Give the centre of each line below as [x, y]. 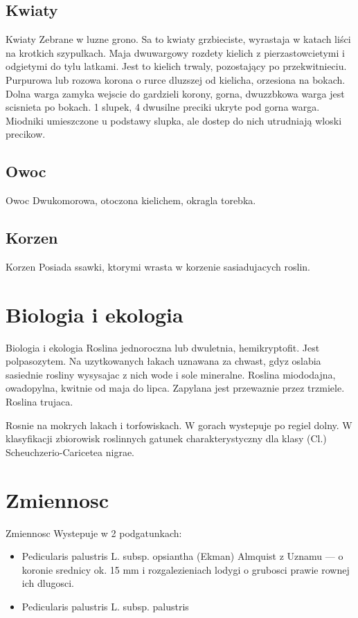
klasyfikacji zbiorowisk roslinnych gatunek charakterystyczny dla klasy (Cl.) [166, 438]
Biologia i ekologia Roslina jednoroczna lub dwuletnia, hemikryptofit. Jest [163, 347]
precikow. [26, 134]
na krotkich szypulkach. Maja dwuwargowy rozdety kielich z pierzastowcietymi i [175, 52]
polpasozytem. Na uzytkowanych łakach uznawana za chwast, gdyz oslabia [163, 361]
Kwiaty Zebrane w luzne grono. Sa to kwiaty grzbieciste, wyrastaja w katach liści [178, 39]
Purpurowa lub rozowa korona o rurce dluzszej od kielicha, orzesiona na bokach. [176, 79]
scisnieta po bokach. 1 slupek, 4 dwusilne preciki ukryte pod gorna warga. [163, 107]
